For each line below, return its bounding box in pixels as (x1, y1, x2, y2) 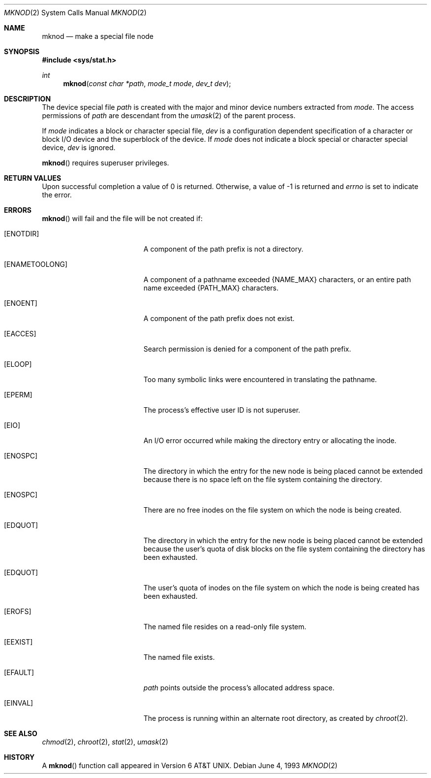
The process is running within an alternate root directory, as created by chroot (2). (143, 714, 408, 722)
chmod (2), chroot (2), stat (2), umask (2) (42, 738, 168, 746)
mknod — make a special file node (42, 32, 154, 40)
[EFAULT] (4, 668, 34, 677)
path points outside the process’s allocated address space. (143, 683, 335, 692)
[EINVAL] (4, 699, 33, 707)
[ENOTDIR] (4, 229, 39, 238)
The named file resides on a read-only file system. (143, 622, 307, 631)
